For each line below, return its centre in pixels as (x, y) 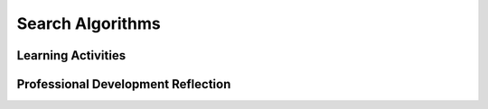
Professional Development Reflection (124, 84)
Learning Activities (71, 55)
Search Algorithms (89, 23)
